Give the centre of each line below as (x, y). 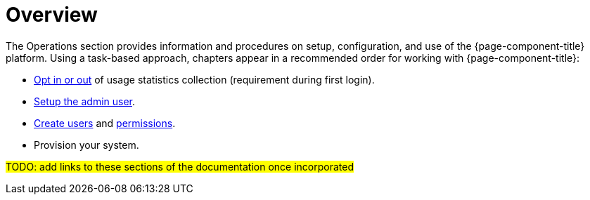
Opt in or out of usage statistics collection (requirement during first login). (204, 79)
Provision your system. (86, 145)
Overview (52, 15)
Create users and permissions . (105, 123)
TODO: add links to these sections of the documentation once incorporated (180, 166)
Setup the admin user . (85, 101)
